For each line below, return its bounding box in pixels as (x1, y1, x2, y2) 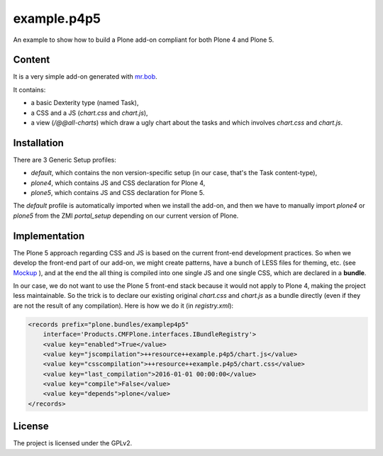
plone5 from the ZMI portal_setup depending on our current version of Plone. (13, 211, 239, 220)
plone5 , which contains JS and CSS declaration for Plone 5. (30, 189, 205, 197)
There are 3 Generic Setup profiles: (13, 155, 117, 164)
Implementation (13, 230, 85, 242)
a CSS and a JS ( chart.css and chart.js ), (30, 109, 148, 117)
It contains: (13, 85, 46, 94)
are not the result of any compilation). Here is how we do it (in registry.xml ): (13, 301, 234, 310)
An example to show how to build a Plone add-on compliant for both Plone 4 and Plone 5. (13, 35, 274, 44)
